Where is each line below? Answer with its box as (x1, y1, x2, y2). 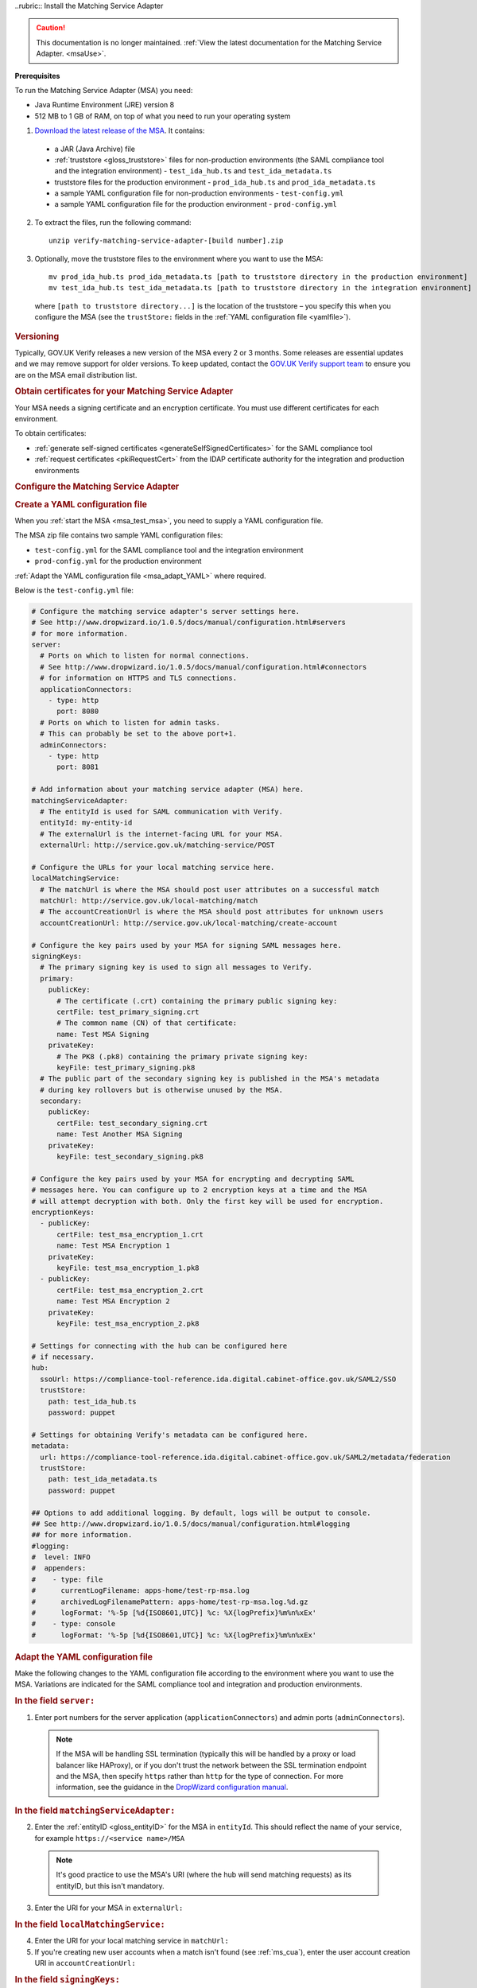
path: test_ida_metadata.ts (48, 1475, 158, 1484)
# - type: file (31, 1574, 103, 1584)
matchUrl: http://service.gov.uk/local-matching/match (40, 896, 258, 906)
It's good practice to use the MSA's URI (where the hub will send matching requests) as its (56, 1870, 352, 1880)
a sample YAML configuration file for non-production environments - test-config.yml (54, 188, 344, 198)
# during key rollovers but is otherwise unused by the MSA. (40, 1085, 284, 1094)
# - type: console (31, 1619, 116, 1629)
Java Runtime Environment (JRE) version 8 (34, 100, 175, 110)
